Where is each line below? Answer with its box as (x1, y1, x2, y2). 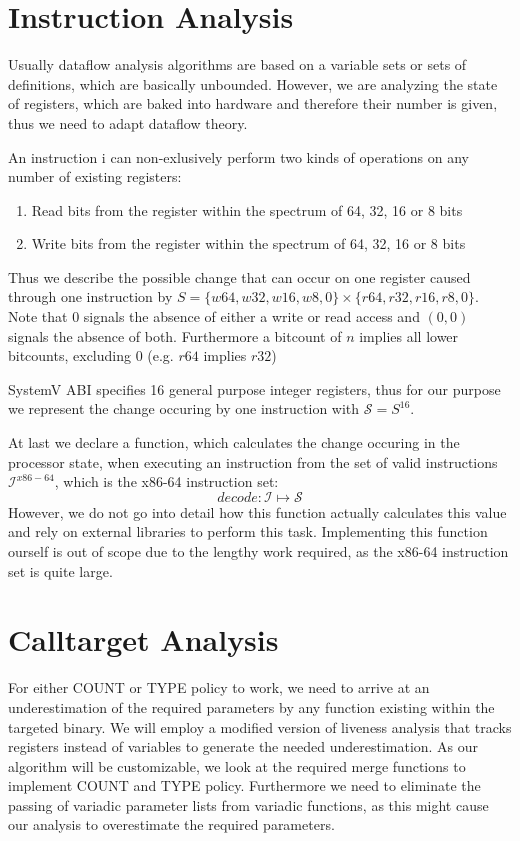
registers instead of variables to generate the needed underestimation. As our (8, 736, 479, 757)
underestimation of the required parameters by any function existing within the (8, 696, 495, 717)
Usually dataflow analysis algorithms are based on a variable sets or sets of (8, 54, 467, 75)
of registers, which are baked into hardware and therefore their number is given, (8, 93, 498, 114)
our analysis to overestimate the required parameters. (8, 814, 335, 835)
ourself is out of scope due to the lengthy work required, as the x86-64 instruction (8, 541, 509, 561)
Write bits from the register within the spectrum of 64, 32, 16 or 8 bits (31, 233, 466, 254)
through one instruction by (8, 286, 173, 307)
